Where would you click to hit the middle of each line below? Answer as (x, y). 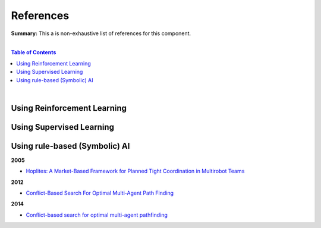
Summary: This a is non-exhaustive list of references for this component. (101, 33)
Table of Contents (34, 52)
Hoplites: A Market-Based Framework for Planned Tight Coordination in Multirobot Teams (135, 171)
